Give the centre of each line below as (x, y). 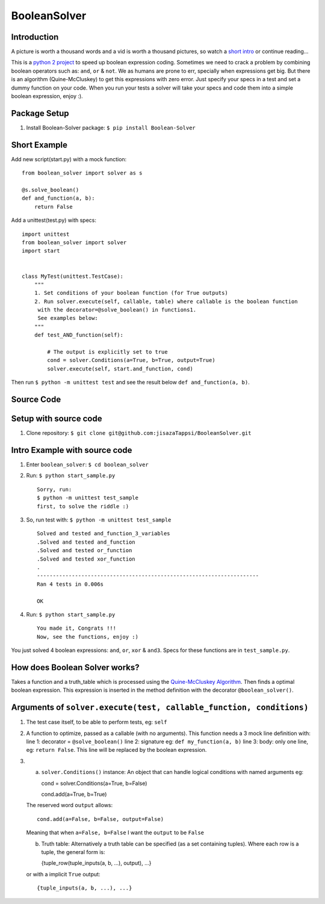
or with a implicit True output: (63, 874)
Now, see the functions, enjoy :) (88, 637)
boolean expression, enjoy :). (47, 96)
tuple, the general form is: (73, 852)
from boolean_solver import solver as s (82, 173)
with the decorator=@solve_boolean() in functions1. (117, 310)
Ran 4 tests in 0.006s (70, 584)
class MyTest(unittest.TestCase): (73, 276)
